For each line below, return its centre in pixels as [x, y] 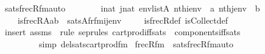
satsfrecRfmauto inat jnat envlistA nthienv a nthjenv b [132, 8]
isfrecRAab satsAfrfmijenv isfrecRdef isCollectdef [123, 20]
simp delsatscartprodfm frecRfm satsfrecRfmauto [136, 43]
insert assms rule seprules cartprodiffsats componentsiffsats [122, 32]
